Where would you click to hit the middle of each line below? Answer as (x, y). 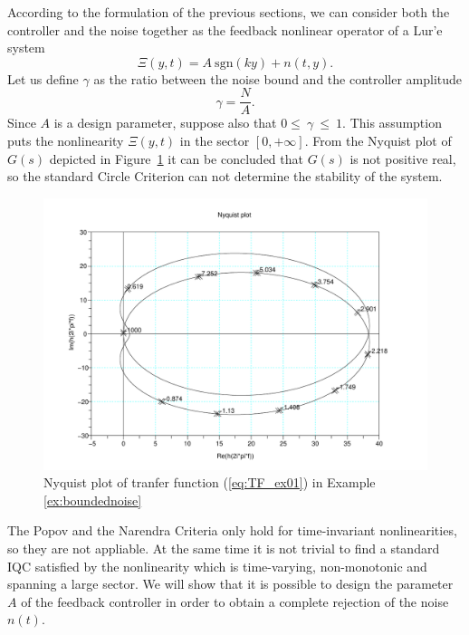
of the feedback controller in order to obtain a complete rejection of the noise (235, 601)
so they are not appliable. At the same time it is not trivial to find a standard (224, 548)
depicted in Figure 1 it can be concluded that (176, 158)
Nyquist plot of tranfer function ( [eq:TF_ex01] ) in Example (210, 482)
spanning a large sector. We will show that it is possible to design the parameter (230, 584)
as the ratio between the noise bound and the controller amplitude (278, 78)
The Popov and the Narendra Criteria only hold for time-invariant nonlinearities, (232, 530)
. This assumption (392, 123)
